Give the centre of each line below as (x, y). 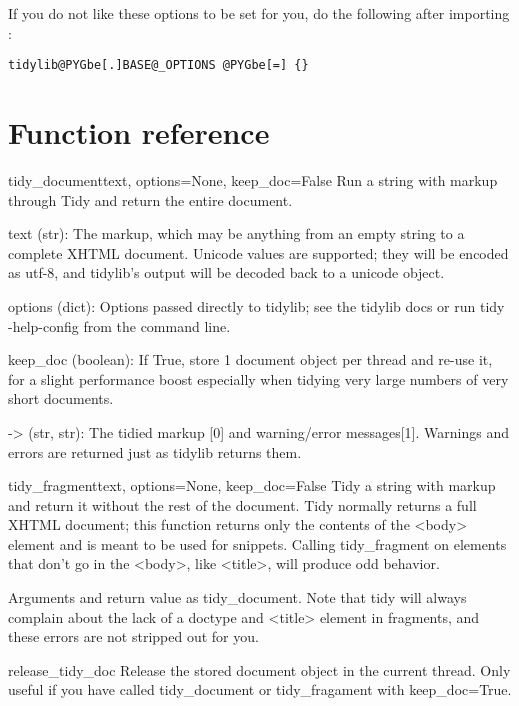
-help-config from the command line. (119, 325)
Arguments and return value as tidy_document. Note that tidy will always (237, 597)
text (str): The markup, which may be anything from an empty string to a (236, 233)
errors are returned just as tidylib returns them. (155, 451)
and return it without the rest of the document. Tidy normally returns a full (242, 504)
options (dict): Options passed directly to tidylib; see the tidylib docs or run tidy (256, 305)
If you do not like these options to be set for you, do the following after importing (259, 13)
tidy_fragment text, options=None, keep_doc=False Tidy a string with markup (252, 485)
